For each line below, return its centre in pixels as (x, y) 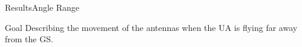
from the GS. (29, 39)
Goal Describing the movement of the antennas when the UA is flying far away (151, 27)
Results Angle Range (42, 7)
